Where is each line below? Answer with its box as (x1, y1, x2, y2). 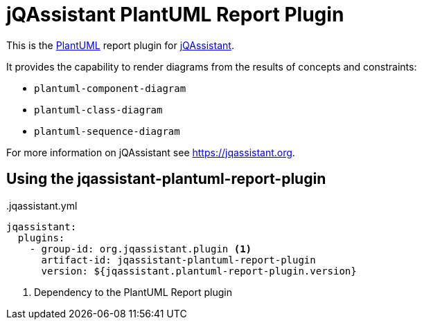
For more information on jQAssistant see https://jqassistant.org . (6, 146, 295, 158)
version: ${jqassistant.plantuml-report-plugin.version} (41, 265, 357, 277)
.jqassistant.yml (6, 199, 78, 212)
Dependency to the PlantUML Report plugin (34, 286, 232, 298)
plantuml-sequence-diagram (34, 125, 180, 137)
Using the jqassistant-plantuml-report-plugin (6, 170, 326, 188)
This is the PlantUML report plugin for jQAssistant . (6, 39, 234, 51)
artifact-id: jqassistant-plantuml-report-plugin (41, 254, 316, 266)
